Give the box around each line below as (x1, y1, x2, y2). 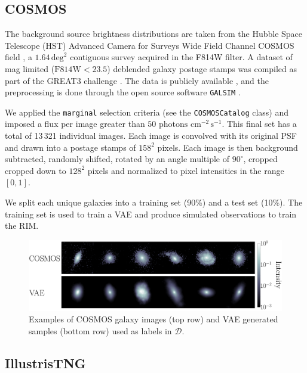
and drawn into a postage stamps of (5, 141, 136, 153)
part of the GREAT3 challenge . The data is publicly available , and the (5, 74, 269, 86)
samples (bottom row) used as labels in (29, 324, 172, 337)
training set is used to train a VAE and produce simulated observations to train (5, 207, 297, 220)
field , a (5, 51, 32, 63)
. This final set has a (222, 117, 297, 130)
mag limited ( (5, 62, 55, 74)
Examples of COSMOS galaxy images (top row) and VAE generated (29, 313, 278, 325)
